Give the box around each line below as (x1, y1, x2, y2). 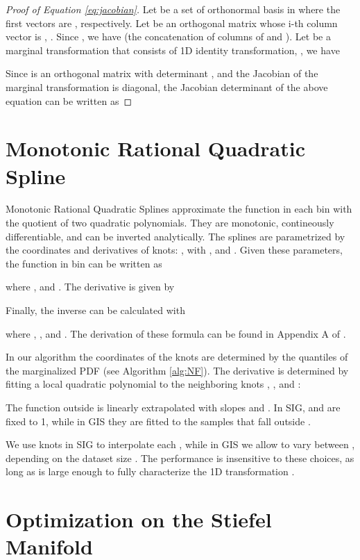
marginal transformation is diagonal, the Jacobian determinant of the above (6, 79, 328, 94)
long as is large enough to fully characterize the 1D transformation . (6, 464, 295, 479)
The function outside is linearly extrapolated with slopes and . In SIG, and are (6, 400, 341, 414)
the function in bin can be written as (6, 256, 162, 270)
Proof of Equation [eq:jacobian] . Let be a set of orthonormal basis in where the (6, 2, 341, 16)
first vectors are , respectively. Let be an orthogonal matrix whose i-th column (6, 15, 338, 30)
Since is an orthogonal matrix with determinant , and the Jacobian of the (6, 66, 318, 81)
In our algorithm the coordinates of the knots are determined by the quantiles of (6, 349, 348, 364)
